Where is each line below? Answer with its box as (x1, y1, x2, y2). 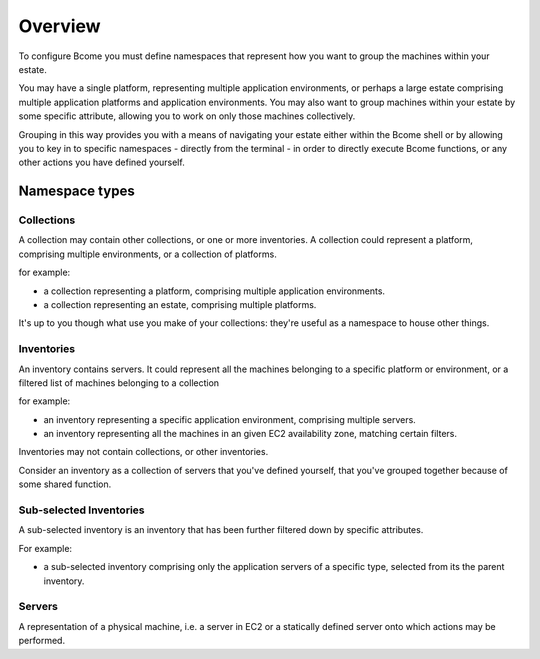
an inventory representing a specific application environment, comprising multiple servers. (43, 413, 417, 425)
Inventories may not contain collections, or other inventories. (18, 446, 269, 458)
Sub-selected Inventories (18, 503, 145, 517)
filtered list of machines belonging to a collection (18, 376, 220, 389)
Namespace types (18, 183, 135, 200)
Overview (18, 15, 101, 37)
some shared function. (18, 478, 112, 490)
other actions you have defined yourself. (18, 156, 185, 169)
